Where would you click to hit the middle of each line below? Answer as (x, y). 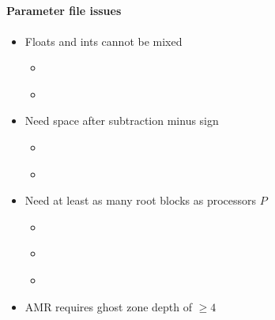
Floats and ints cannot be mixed (104, 41)
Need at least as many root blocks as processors (141, 200)
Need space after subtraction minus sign (122, 120)
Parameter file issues (64, 11)
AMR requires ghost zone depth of (109, 306)
